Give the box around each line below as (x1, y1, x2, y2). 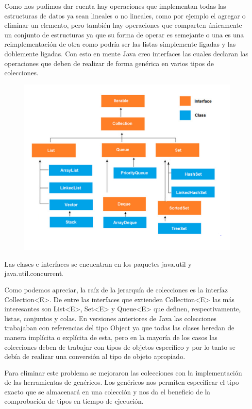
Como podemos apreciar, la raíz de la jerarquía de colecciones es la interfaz (4, 284, 228, 294)
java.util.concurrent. (4, 268, 64, 278)
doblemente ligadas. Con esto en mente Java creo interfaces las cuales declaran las (4, 48, 249, 58)
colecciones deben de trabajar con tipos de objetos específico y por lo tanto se (4, 341, 235, 352)
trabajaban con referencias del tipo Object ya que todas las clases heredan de (4, 323, 235, 333)
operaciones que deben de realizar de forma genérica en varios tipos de (4, 58, 214, 68)
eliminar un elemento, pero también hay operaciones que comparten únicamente (4, 20, 242, 30)
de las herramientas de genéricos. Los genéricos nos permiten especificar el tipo (4, 377, 239, 387)
